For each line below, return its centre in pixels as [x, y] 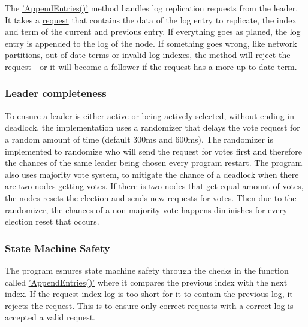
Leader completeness [56, 93]
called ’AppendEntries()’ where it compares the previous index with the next [146, 282]
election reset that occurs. [52, 221]
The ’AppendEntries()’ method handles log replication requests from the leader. [152, 8]
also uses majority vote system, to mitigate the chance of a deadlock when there [152, 174]
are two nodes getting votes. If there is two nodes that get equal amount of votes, [154, 186]
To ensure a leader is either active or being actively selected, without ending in [150, 115]
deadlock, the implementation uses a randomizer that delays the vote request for [153, 127]
